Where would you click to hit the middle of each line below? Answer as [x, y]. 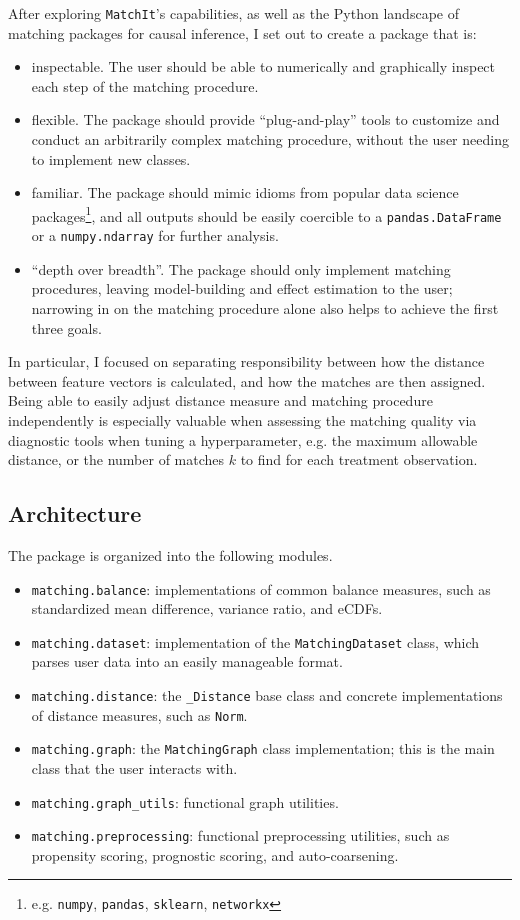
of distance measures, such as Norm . [139, 714]
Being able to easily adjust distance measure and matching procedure [220, 400]
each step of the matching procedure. [145, 85]
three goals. [66, 327]
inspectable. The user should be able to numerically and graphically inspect [263, 66]
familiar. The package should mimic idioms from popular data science [245, 192]
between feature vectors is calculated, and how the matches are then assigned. [247, 380]
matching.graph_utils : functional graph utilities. [185, 801]
